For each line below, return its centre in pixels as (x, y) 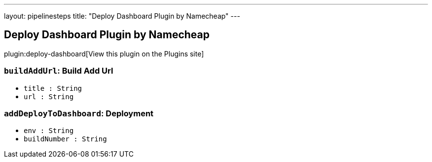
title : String (53, 88)
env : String (49, 131)
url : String (49, 96)
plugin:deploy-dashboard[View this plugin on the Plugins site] (104, 54)
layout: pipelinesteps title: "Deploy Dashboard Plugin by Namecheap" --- (122, 16)
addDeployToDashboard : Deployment (79, 113)
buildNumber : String (65, 139)
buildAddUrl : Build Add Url (59, 71)
